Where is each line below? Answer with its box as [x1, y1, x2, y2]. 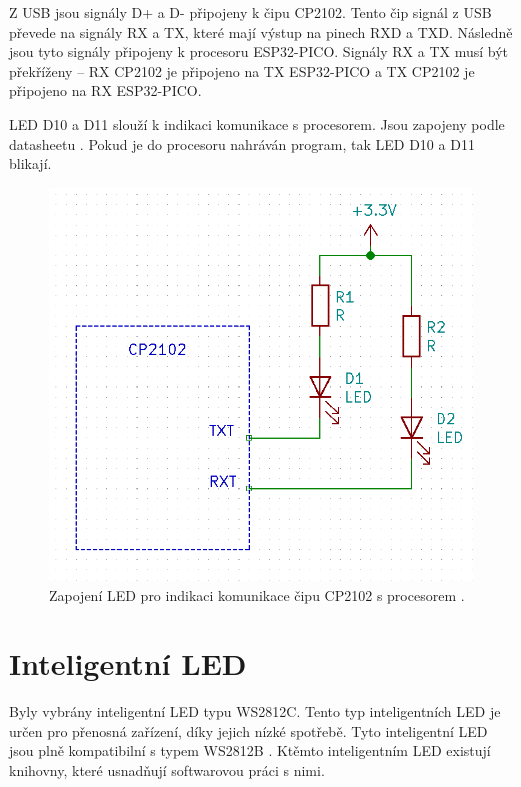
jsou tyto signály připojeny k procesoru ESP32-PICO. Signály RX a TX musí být [9, 41, 509, 62]
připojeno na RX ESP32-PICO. [9, 80, 202, 101]
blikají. [9, 153, 52, 174]
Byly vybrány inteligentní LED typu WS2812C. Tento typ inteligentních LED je [9, 701, 501, 722]
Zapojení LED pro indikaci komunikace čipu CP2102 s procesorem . [49, 584, 465, 605]
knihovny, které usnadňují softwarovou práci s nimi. [9, 760, 325, 781]
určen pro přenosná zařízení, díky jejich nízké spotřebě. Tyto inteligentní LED [9, 720, 488, 741]
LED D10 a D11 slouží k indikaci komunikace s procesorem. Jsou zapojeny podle [9, 113, 505, 134]
